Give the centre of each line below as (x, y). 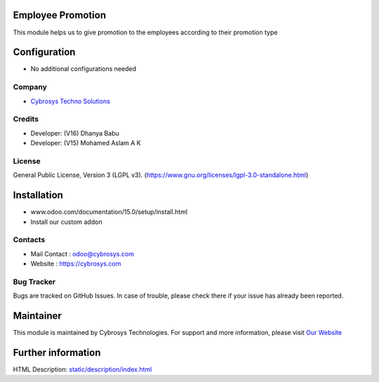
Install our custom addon (66, 222)
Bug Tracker (34, 282)
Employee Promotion (60, 15)
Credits (26, 119)
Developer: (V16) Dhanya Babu (75, 133)
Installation (38, 196)
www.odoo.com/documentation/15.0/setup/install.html (109, 212)
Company (30, 87)
